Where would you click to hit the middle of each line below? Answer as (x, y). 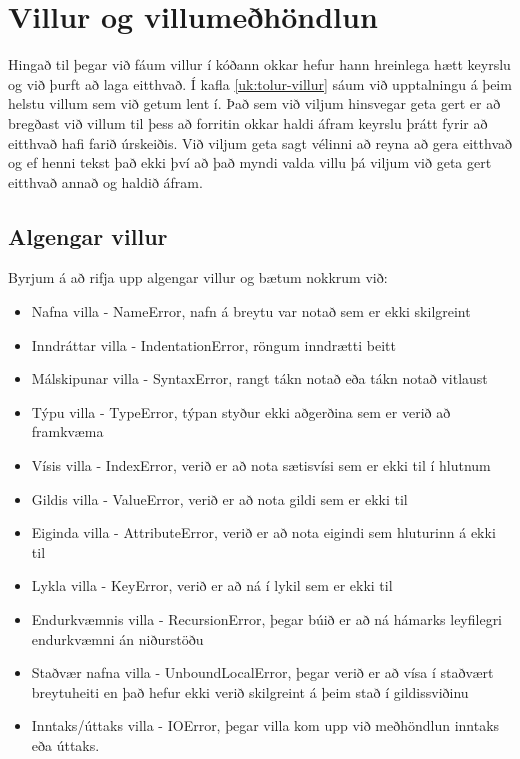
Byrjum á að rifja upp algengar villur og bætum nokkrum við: (198, 277)
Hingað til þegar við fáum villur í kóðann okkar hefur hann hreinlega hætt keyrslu (259, 64)
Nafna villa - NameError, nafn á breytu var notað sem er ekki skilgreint (251, 311)
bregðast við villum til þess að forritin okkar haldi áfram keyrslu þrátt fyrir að (248, 122)
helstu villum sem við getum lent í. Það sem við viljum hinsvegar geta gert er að (254, 103)
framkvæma (67, 431)
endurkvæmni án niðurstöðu (117, 638)
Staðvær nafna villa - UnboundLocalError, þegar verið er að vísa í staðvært (262, 672)
